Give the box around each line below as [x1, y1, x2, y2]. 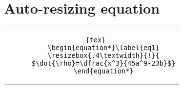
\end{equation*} [73, 67, 134, 75]
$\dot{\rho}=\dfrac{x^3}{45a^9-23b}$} [31, 59, 176, 68]
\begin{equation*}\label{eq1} [47, 44, 160, 52]
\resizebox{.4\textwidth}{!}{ [47, 52, 160, 60]
